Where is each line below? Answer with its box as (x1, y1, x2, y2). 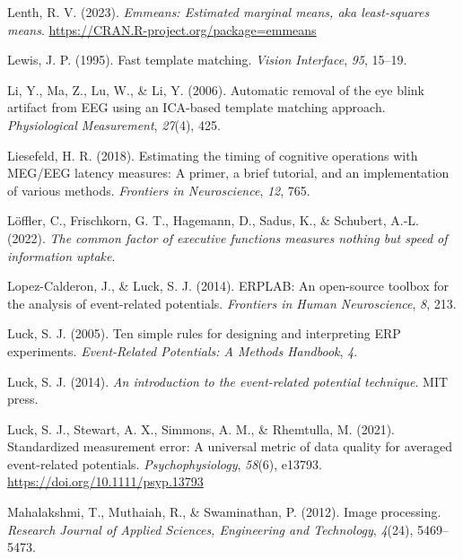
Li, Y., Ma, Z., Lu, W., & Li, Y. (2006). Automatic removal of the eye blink (7, 80, 424, 99)
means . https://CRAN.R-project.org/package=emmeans (7, 20, 317, 39)
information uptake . (7, 246, 116, 265)
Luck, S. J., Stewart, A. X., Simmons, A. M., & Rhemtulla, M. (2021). (7, 419, 395, 438)
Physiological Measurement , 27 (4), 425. (7, 115, 221, 134)
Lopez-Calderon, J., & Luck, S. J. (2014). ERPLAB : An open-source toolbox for (7, 276, 449, 295)
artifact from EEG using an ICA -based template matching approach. (7, 98, 386, 117)
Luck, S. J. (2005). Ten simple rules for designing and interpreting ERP (7, 324, 401, 343)
